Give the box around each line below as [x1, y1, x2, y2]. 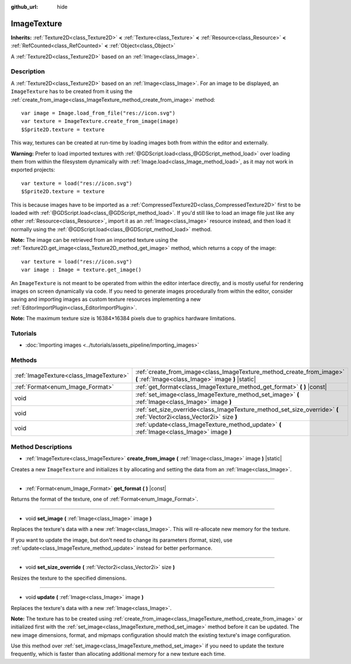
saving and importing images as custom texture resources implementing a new [11, 296, 201, 303]
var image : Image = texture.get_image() [21, 266, 142, 273]
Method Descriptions [11, 443, 73, 451]
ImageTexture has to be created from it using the [11, 88, 133, 95]
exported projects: [11, 166, 56, 173]
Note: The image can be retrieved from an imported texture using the [11, 237, 178, 244]
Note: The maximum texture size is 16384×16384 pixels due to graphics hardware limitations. [11, 315, 236, 322]
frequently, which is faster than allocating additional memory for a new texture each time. [11, 651, 226, 658]
